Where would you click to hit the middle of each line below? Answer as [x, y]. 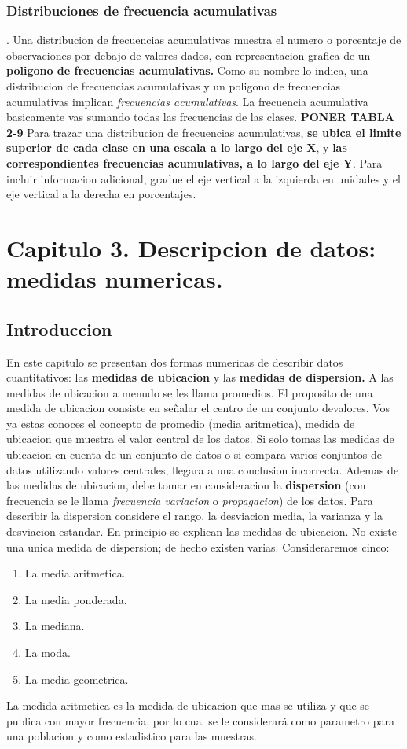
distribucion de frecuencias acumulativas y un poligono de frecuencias [174, 86]
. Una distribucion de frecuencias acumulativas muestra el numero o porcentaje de [204, 40]
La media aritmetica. [75, 573]
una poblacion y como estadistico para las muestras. [132, 736]
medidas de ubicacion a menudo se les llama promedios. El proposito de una [190, 392]
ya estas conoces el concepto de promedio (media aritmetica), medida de [181, 423]
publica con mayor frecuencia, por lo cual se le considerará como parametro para [200, 720]
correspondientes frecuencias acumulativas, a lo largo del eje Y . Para [194, 162]
